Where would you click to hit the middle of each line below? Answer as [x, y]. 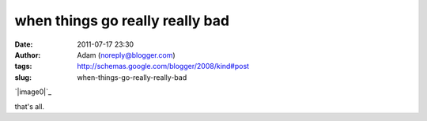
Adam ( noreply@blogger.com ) [126, 55]
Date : [24, 44]
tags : [23, 66]
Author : [28, 55]
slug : [23, 77]
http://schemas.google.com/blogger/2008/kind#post [163, 66]
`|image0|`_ [33, 92]
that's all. [30, 106]
